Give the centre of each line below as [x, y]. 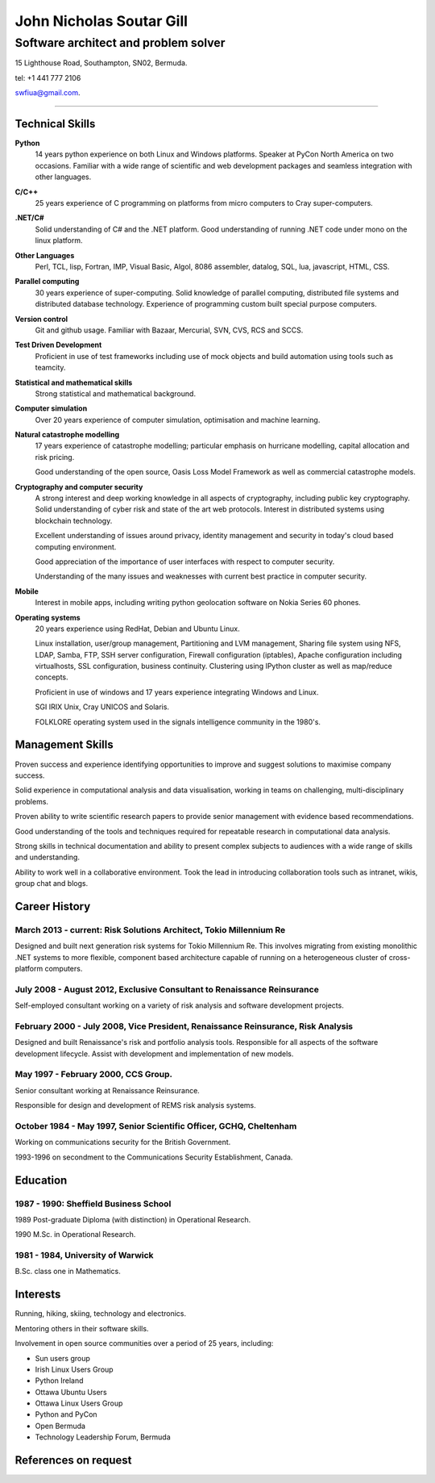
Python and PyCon [66, 1414]
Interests [38, 1295]
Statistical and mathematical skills [74, 382]
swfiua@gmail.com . [48, 93]
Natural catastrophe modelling [67, 435]
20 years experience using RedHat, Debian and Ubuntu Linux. [138, 629]
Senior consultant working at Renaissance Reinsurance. [108, 1090]
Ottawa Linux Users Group [79, 1403]
